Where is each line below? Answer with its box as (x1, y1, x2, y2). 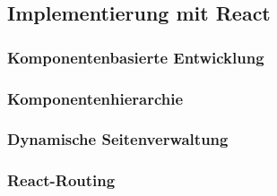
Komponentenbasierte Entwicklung (7, 46, 264, 68)
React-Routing (7, 169, 116, 192)
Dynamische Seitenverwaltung (7, 128, 229, 150)
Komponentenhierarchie (7, 87, 184, 109)
